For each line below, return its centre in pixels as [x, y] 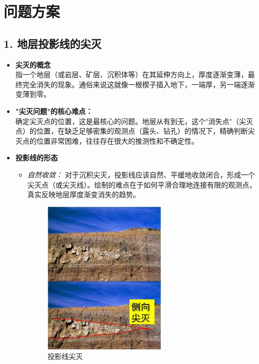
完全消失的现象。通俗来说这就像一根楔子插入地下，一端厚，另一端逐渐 [139, 84]
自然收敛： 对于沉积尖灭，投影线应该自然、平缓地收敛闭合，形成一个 [141, 174]
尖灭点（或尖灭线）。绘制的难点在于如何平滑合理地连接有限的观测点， [142, 184]
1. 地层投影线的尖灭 [53, 43]
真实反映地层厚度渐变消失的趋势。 [84, 194]
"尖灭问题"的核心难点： [54, 111]
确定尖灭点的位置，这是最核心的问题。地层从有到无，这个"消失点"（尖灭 [134, 121]
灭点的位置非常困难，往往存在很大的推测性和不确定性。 [107, 140]
